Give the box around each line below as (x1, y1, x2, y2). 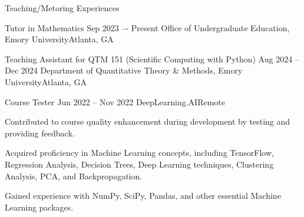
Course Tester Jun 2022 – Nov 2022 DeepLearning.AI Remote (5, 95, 226, 108)
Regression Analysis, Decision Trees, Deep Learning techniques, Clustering (5, 158, 274, 170)
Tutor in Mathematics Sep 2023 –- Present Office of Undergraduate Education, (5, 21, 290, 34)
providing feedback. (5, 126, 75, 139)
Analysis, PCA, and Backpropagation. (5, 169, 143, 182)
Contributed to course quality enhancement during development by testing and (5, 115, 290, 128)
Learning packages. (5, 201, 74, 213)
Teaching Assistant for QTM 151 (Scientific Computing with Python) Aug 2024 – (5, 52, 299, 65)
